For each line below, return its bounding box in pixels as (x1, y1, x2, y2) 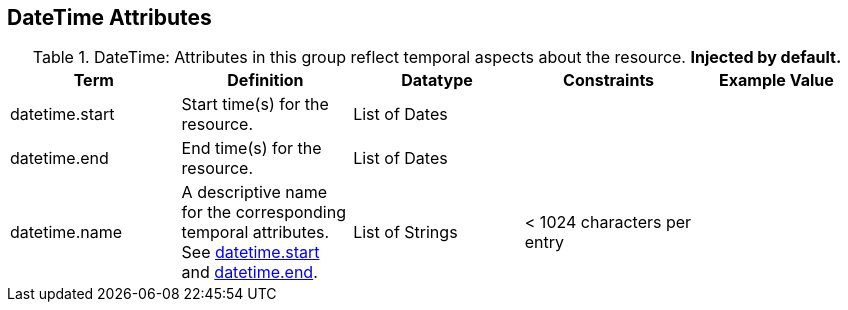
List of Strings (353, 222, 458, 243)
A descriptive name (181, 182, 328, 203)
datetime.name (10, 222, 123, 243)
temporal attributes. (181, 222, 330, 243)
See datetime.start (181, 242, 320, 263)
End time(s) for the (181, 138, 322, 159)
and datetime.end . (181, 262, 318, 283)
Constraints (563, 70, 655, 91)
